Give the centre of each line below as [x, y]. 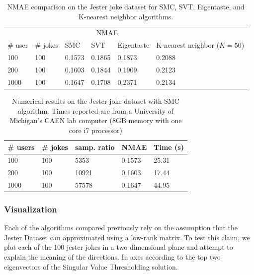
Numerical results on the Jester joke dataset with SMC [95, 101]
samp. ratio [95, 147]
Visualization [31, 209]
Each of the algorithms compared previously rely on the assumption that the [121, 228]
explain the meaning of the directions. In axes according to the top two [112, 256]
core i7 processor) [96, 130]
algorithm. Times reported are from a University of [95, 110]
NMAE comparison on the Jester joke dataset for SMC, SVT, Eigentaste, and [126, 6]
